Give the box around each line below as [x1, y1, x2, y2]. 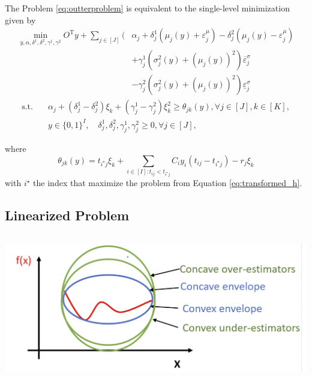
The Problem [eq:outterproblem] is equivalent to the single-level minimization [5, 2, 290, 14]
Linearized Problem [5, 206, 130, 225]
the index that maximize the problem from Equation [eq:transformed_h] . [33, 176, 302, 189]
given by [5, 13, 36, 26]
